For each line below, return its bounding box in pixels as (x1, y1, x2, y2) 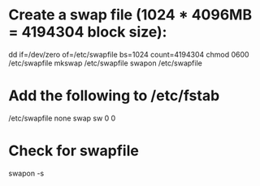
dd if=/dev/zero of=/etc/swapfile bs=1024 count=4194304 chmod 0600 (8, 49, 249, 59)
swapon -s (8, 168, 45, 178)
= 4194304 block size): (8, 23, 167, 41)
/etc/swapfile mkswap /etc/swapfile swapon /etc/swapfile (8, 58, 203, 68)
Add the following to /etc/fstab (8, 87, 220, 105)
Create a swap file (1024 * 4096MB (8, 6, 253, 24)
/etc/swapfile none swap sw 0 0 (8, 113, 116, 123)
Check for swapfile (8, 142, 140, 160)
